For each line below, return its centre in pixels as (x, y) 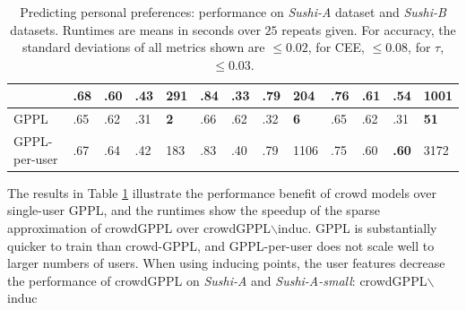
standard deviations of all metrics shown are (143, 47)
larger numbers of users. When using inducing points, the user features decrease (226, 263)
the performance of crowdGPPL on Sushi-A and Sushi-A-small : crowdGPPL (217, 280)
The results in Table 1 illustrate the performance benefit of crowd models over (222, 192)
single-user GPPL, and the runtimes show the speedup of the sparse (194, 210)
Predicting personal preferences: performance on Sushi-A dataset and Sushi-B (233, 12)
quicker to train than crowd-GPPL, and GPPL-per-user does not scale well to (221, 245)
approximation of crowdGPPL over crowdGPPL (139, 227)
